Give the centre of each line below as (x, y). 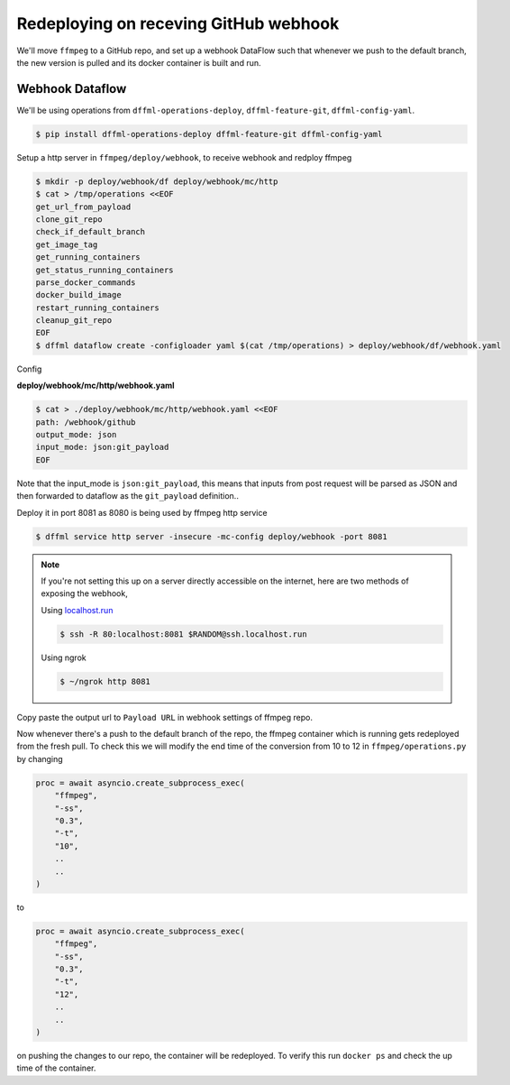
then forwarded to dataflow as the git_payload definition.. (127, 496)
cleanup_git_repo (74, 321)
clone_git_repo (69, 219)
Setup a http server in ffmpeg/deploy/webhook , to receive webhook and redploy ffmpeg (184, 157)
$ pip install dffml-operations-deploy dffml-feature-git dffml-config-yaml (209, 134)
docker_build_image (78, 295)
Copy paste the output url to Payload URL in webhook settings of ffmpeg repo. (164, 717)
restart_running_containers (97, 308)
